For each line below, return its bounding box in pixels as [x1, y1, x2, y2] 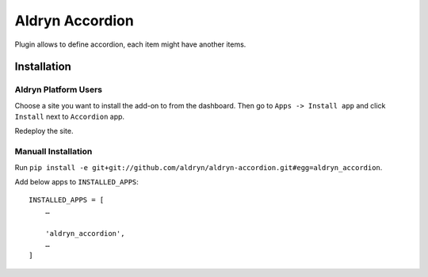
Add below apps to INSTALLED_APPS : [14, 177, 139, 187]
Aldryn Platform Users [14, 84, 103, 95]
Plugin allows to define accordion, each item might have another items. [14, 40, 246, 49]
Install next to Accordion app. [14, 112, 125, 122]
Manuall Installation [14, 146, 93, 157]
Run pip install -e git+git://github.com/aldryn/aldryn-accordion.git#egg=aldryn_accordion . [14, 162, 383, 172]
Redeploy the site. [14, 127, 74, 136]
